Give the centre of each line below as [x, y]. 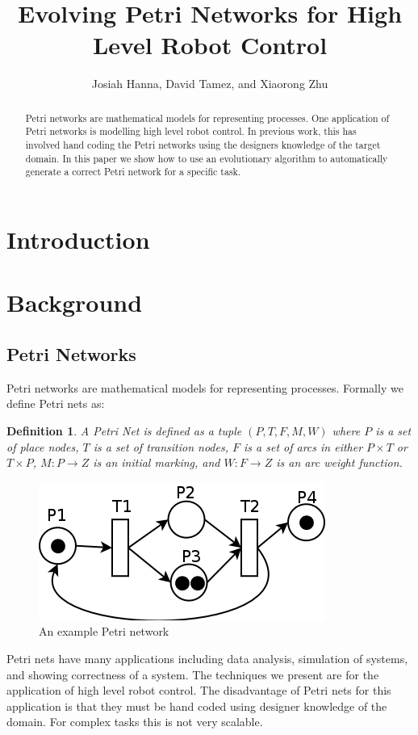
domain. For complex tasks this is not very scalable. [135, 722]
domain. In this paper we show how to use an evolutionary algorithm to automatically [207, 158]
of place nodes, [43, 446]
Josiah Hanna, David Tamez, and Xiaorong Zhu [210, 84]
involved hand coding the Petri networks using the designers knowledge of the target [203, 145]
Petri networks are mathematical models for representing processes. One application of [207, 118]
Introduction [78, 239]
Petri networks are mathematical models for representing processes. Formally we [205, 387]
